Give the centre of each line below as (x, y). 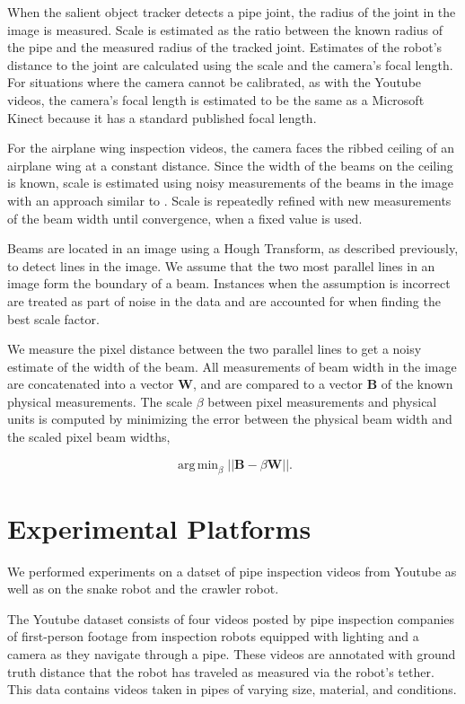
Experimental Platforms (159, 528)
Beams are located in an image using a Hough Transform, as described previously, (233, 248)
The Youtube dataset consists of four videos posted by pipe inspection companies (231, 618)
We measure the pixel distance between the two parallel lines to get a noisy (215, 349)
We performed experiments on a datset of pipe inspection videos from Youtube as (232, 571)
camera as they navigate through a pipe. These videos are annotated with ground (232, 653)
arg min (198, 465)
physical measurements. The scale (100, 401)
